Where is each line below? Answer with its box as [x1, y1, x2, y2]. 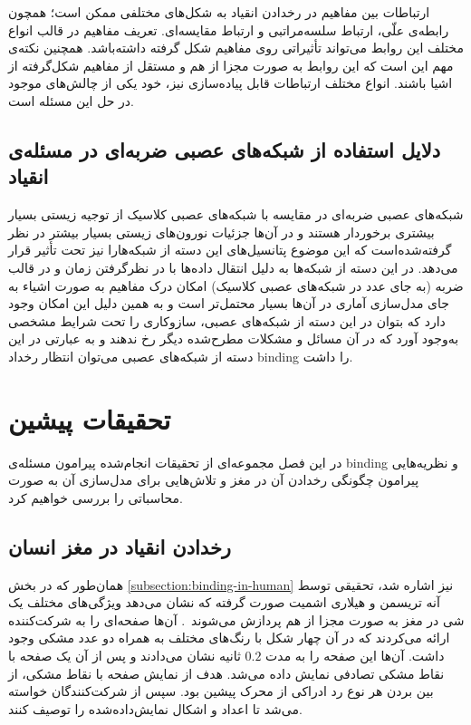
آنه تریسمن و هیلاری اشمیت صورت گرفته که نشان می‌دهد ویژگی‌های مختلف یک [8, 593, 440, 612]
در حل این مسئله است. [8, 91, 134, 110]
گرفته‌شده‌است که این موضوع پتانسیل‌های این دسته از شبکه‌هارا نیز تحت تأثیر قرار [8, 240, 452, 259]
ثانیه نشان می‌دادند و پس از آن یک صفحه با [8, 645, 241, 664]
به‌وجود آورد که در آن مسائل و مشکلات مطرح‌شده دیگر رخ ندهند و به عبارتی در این [8, 329, 459, 348]
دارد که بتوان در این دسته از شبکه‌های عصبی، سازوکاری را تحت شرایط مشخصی [8, 311, 446, 330]
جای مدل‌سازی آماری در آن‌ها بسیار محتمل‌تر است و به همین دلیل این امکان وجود [8, 294, 449, 313]
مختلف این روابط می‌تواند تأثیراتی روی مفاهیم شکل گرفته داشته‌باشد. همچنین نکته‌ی [8, 38, 464, 57]
